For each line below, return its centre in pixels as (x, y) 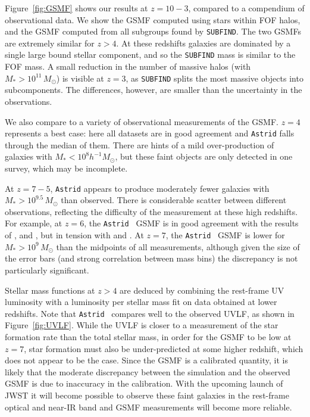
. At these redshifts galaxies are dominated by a (203, 43)
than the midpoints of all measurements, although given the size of (178, 246)
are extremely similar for (50, 43)
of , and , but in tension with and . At (74, 235)
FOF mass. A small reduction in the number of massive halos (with (128, 66)
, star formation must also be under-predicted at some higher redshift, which (164, 348)
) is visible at (80, 78)
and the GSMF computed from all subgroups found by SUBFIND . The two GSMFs (153, 31)
